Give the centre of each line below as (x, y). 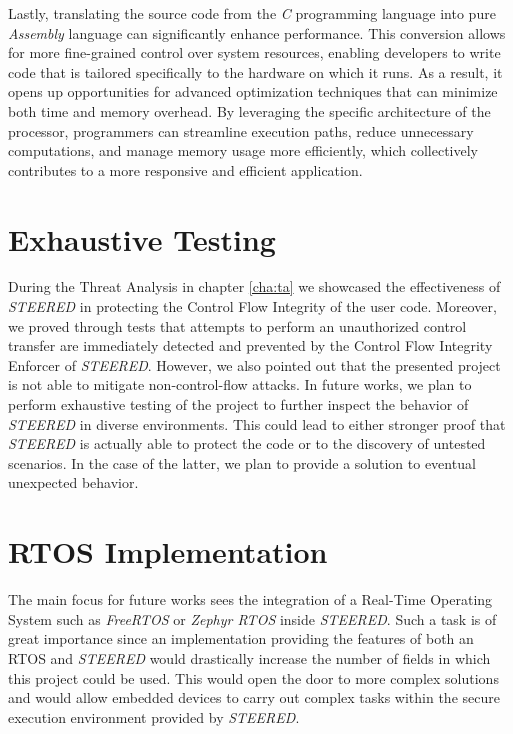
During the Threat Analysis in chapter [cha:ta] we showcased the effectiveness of (254, 286)
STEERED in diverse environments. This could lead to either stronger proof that (257, 423)
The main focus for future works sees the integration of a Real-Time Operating (250, 599)
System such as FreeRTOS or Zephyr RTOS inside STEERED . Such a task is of (252, 618)
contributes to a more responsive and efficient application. (185, 169)
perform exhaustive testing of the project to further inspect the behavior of (238, 404)
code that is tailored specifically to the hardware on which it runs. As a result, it (255, 71)
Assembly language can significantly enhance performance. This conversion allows (257, 32)
